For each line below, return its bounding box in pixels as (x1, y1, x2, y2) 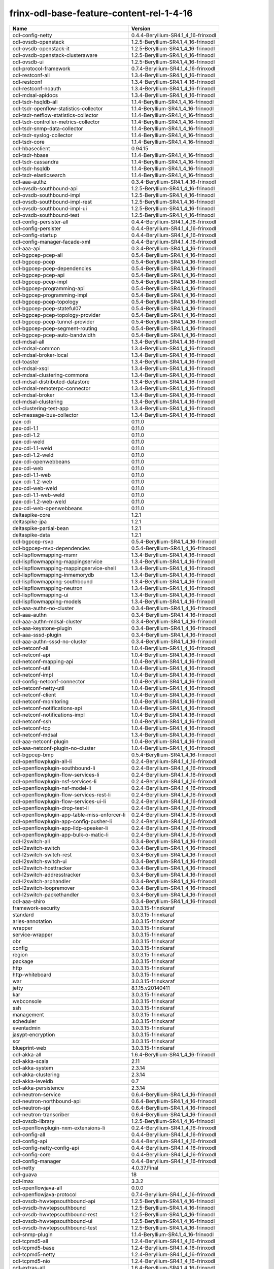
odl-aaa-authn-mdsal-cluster (12, 618, 82, 625)
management (12, 1011, 44, 1018)
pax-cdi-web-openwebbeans (12, 505, 83, 512)
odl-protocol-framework (12, 65, 71, 72)
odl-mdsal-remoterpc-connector (12, 385, 91, 392)
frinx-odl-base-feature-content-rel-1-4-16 (9, 8, 193, 19)
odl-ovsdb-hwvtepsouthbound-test (12, 1224, 97, 1231)
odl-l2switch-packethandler (12, 891, 79, 898)
